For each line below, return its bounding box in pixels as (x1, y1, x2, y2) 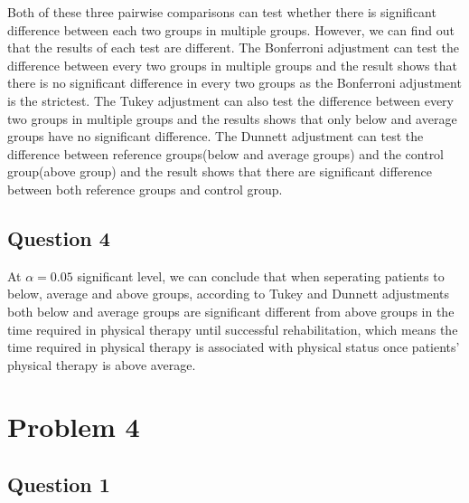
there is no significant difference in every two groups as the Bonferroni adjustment (7, 73, 462, 92)
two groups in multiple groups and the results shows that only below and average (7, 109, 457, 128)
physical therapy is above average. (7, 355, 196, 374)
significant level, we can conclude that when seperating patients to (77, 266, 445, 285)
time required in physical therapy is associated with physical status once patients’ (7, 337, 460, 356)
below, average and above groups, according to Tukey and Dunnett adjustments (7, 284, 450, 303)
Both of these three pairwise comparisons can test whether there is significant (7, 3, 436, 21)
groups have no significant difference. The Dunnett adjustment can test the (7, 127, 424, 146)
